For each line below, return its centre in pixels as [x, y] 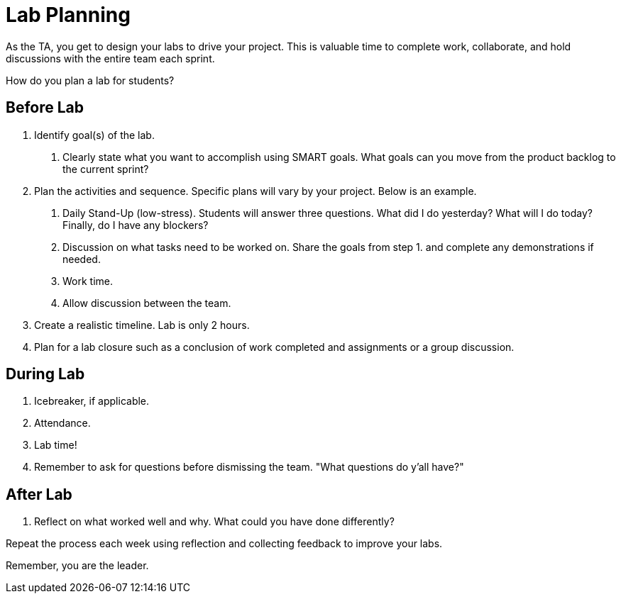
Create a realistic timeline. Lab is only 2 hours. [142, 325]
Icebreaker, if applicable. [92, 401]
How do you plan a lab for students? [90, 80]
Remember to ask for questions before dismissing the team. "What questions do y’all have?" [249, 467]
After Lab [39, 494]
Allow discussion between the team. [147, 303]
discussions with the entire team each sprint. [110, 58]
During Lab [45, 374]
